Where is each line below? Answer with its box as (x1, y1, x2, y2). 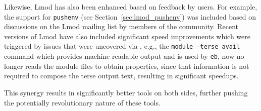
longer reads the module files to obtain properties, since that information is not (4, 60, 249, 71)
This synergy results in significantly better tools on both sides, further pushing (4, 87, 248, 97)
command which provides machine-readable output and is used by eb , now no (4, 51, 244, 61)
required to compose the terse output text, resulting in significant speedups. (4, 70, 239, 81)
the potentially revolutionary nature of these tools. (4, 97, 161, 107)
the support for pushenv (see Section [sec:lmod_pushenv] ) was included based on (4, 11, 256, 22)
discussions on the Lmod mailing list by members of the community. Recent (4, 21, 239, 32)
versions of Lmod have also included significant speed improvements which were (4, 31, 251, 41)
